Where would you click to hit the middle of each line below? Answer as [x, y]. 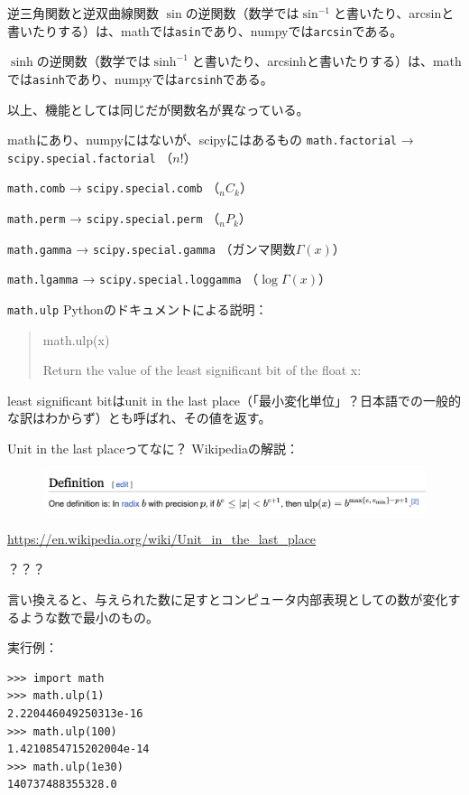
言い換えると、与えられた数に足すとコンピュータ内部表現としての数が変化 [228, 599]
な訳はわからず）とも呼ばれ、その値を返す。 [139, 418]
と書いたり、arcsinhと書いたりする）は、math [326, 61]
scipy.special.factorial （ [90, 157]
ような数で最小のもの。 [89, 617]
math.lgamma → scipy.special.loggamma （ [133, 279]
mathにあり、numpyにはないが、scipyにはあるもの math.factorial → [211, 140]
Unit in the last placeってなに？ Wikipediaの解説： [153, 449]
